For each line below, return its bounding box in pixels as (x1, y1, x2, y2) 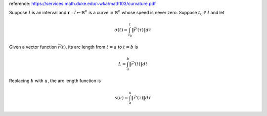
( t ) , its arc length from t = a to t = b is (60, 44, 138, 50)
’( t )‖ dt (133, 61, 148, 66)
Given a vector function (9, 44, 57, 50)
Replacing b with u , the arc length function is (9, 78, 101, 84)
